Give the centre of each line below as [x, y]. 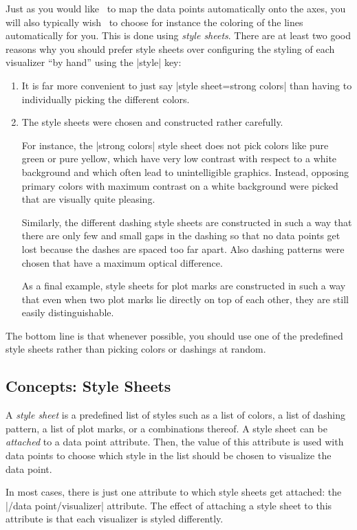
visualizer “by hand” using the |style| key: [94, 62]
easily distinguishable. [68, 312]
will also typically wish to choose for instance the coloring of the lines [154, 22]
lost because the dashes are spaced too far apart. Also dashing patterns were [183, 249]
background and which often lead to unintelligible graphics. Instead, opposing [185, 172]
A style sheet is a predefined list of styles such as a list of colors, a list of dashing [176, 415]
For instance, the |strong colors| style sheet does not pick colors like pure [175, 145]
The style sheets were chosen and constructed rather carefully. [152, 122]
